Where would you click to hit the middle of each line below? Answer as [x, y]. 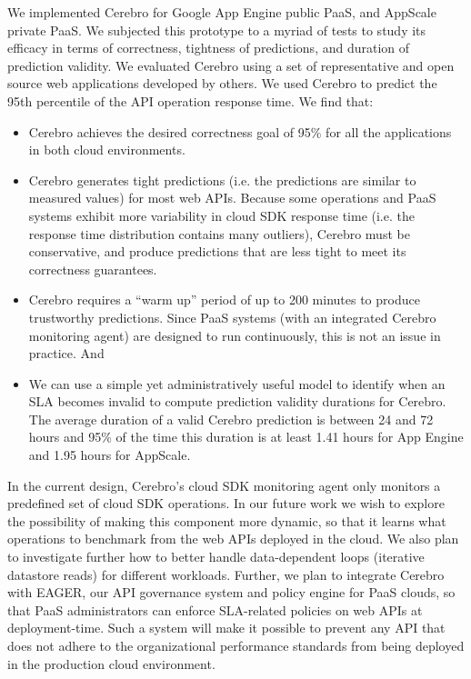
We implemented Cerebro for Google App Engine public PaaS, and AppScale [222, 12]
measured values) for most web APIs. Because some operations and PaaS [232, 198]
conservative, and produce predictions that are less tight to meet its [217, 251]
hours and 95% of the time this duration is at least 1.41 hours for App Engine [246, 437]
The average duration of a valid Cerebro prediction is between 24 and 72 [231, 419]
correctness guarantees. [93, 269]
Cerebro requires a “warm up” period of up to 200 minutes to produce [224, 300]
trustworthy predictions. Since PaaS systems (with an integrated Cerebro [232, 317]
